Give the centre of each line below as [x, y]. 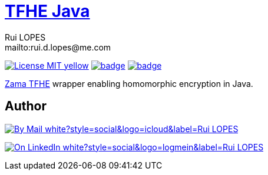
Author [26, 106]
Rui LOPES [25, 37]
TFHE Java [47, 11]
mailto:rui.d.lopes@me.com [58, 47]
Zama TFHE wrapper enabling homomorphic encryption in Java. [129, 83]
